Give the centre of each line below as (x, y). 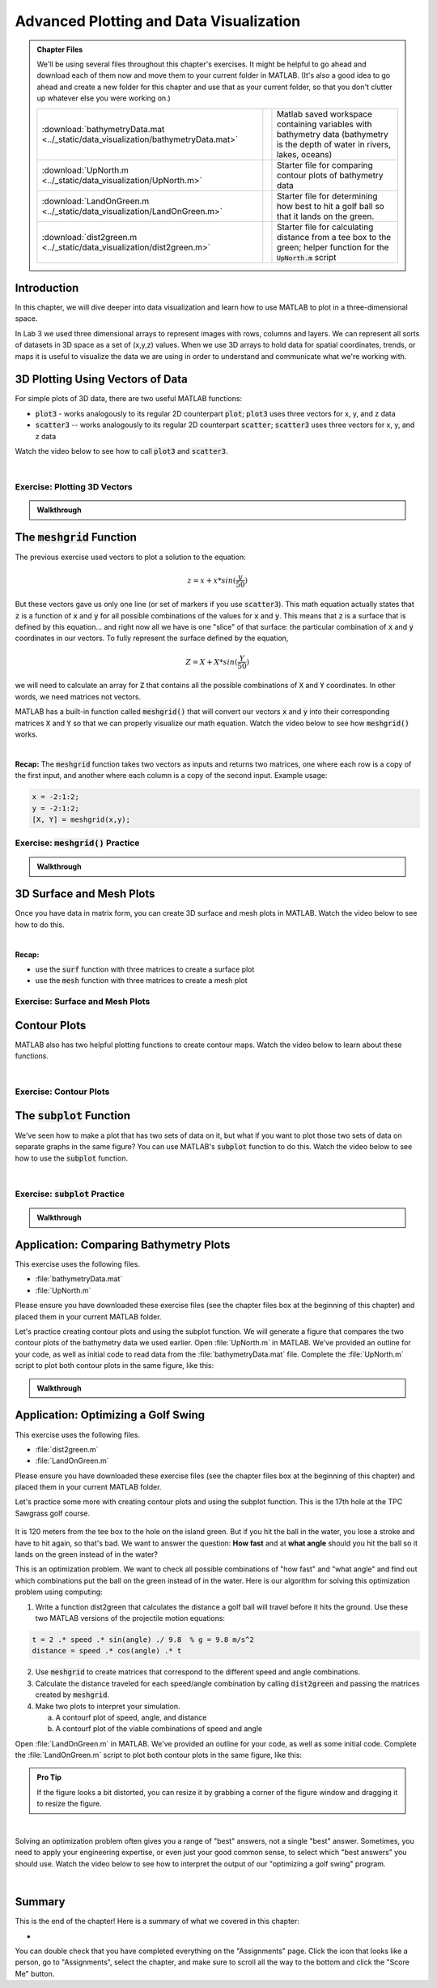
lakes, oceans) (304, 154)
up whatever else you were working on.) (104, 98)
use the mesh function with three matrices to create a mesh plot (141, 981)
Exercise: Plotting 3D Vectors (74, 487)
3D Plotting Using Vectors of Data (101, 380)
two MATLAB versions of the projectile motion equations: (130, 1618)
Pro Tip (49, 1777)
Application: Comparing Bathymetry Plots (123, 1245)
